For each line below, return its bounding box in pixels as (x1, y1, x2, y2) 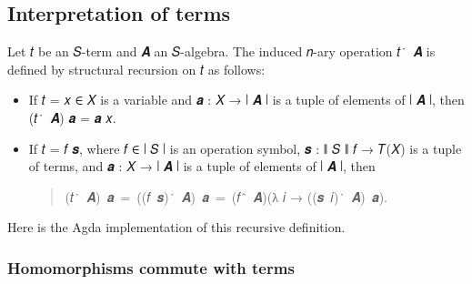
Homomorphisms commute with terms (7, 256, 295, 279)
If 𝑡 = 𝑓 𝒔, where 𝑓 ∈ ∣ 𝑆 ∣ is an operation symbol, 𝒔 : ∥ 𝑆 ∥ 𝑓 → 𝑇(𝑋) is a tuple (28, 138, 462, 157)
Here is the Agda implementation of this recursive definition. (7, 218, 346, 237)
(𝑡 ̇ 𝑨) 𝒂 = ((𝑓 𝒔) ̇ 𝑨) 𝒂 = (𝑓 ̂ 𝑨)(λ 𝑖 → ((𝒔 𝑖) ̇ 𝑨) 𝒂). (65, 187, 387, 206)
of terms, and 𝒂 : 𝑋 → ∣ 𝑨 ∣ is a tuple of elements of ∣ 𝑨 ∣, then (28, 157, 376, 176)
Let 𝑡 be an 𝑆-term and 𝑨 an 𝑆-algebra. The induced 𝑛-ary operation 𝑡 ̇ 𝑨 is (7, 42, 436, 61)
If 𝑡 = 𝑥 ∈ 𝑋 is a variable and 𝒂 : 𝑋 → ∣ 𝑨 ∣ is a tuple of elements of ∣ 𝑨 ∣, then (28, 90, 465, 109)
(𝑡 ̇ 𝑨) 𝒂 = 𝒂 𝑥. (28, 107, 116, 127)
